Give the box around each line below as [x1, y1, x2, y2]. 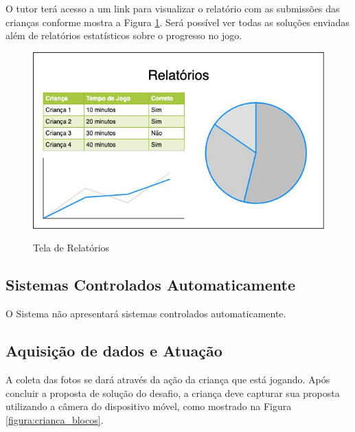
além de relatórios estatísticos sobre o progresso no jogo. [5, 28, 242, 43]
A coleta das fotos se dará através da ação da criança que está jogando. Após [5, 372, 330, 386]
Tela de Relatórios [33, 240, 110, 255]
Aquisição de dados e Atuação [5, 340, 222, 361]
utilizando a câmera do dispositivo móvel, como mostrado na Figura [5, 399, 292, 413]
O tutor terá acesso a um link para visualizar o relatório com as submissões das [5, 1, 340, 15]
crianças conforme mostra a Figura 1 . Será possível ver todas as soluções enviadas [5, 14, 350, 29]
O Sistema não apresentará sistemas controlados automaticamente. [5, 306, 286, 321]
